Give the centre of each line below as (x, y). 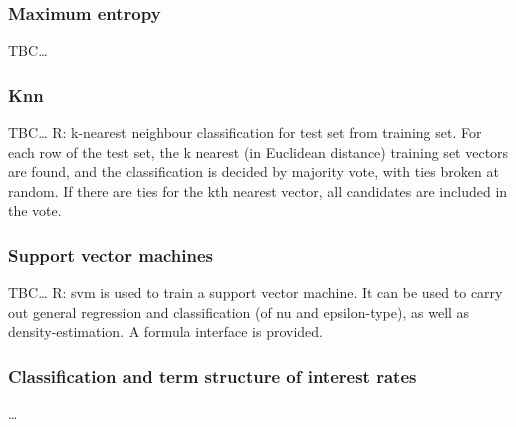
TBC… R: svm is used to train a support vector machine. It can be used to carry (255, 292)
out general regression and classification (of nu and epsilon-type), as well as (239, 311)
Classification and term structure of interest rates (212, 375)
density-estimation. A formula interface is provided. (165, 331)
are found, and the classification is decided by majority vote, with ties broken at (253, 171)
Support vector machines (111, 254)
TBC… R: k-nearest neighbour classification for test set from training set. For (245, 132)
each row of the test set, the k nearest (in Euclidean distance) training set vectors (258, 151)
